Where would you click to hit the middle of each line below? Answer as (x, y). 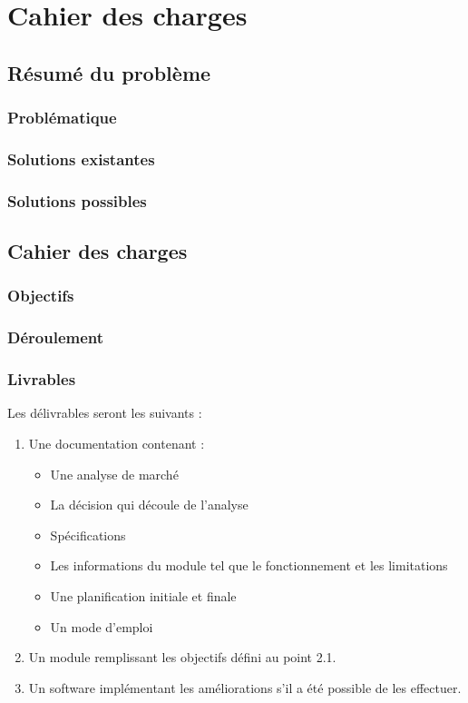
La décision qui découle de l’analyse (149, 505)
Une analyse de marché (114, 474)
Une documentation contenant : (117, 443)
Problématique (62, 118)
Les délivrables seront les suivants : (105, 413)
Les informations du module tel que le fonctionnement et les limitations (249, 565)
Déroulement (56, 337)
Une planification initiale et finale (143, 595)
